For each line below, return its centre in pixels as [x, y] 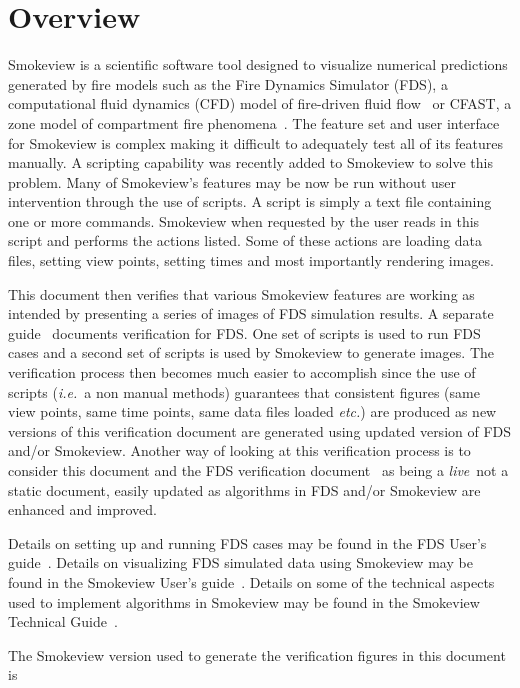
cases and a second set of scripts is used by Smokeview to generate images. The [251, 352]
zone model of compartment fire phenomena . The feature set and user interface [254, 122]
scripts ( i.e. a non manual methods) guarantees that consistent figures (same [244, 391]
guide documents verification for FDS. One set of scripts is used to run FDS [244, 332]
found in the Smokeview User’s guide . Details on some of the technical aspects [251, 581]
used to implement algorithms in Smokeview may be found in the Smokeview [244, 601]
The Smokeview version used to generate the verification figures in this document [257, 654]
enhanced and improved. [83, 509]
